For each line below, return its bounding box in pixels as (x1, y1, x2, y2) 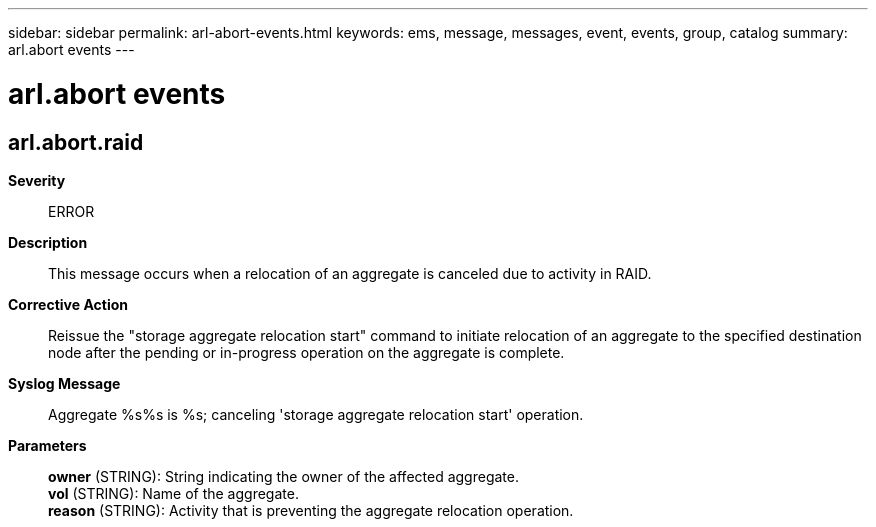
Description (8, 233, 88, 251)
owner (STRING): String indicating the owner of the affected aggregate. (48, 467, 519, 485)
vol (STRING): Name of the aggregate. (48, 484, 299, 502)
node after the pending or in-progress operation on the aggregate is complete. (48, 343, 565, 361)
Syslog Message (8, 374, 121, 392)
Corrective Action (8, 295, 128, 313)
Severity (8, 171, 66, 189)
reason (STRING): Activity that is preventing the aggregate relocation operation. (48, 501, 574, 519)
